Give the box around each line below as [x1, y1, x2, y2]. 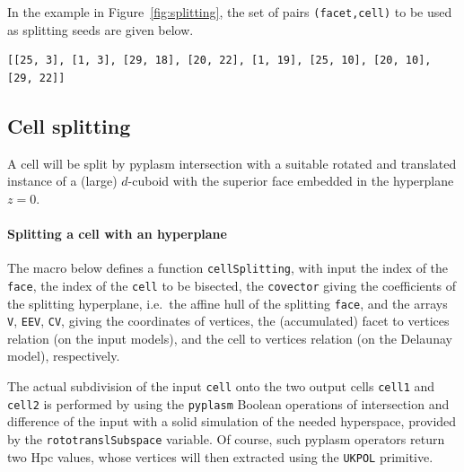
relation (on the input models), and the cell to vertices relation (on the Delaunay [7, 328, 452, 347]
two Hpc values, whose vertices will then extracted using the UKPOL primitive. [7, 447, 433, 466]
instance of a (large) [7, 171, 118, 190]
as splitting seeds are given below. [7, 20, 194, 39]
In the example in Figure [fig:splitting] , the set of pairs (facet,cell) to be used [7, 3, 452, 21]
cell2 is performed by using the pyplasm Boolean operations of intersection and [7, 394, 450, 413]
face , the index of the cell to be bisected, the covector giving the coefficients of [7, 275, 457, 294]
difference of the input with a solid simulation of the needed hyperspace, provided [7, 412, 457, 431]
